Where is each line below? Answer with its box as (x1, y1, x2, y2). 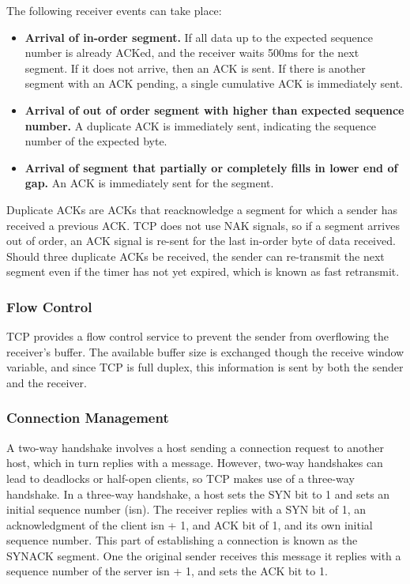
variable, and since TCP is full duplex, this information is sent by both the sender (6, 359, 404, 375)
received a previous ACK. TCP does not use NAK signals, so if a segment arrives (6, 217, 400, 233)
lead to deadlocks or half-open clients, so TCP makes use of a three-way (6, 469, 355, 486)
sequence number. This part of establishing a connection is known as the (6, 532, 358, 548)
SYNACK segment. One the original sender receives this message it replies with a (6, 547, 401, 563)
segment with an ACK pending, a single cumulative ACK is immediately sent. (24, 75, 404, 92)
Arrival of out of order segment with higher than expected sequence (24, 101, 404, 118)
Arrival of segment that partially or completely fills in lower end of (24, 159, 398, 175)
